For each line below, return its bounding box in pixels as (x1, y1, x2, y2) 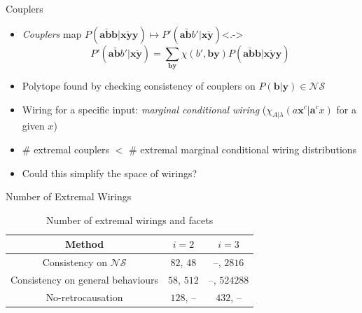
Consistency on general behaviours (11, 272, 159, 286)
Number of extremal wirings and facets (46, 212, 214, 227)
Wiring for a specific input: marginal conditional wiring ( (22, 102, 267, 116)
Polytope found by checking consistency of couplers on (22, 78, 256, 92)
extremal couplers (34, 141, 110, 156)
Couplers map (22, 26, 82, 41)
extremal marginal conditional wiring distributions (140, 141, 357, 156)
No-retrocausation (46, 289, 123, 304)
